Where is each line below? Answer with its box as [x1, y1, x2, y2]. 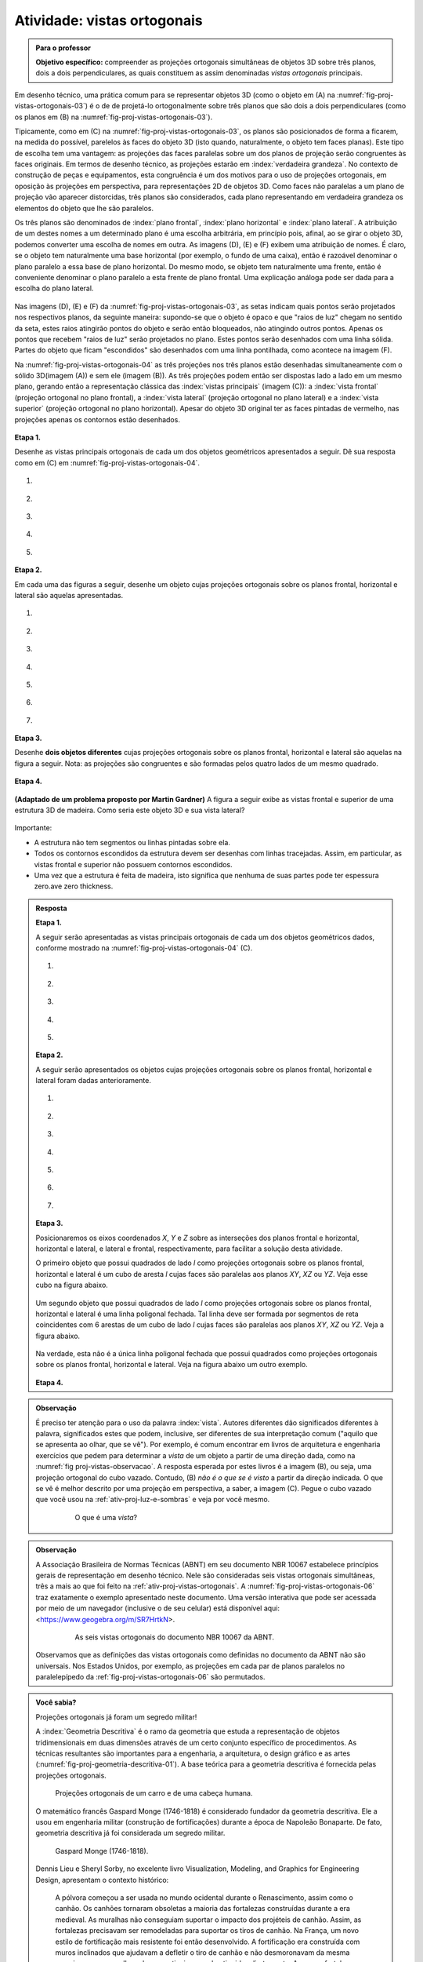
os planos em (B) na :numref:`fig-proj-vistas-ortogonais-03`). [14, 112, 213, 122]
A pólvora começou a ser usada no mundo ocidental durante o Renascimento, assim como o [55, 1892, 354, 1902]
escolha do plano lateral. [14, 283, 94, 294]
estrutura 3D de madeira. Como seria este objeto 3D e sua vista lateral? [14, 805, 245, 815]
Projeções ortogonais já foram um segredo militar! [35, 1712, 197, 1722]
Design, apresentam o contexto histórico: [35, 1875, 169, 1884]
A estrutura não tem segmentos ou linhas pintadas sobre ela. [34, 837, 231, 847]
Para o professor [35, 43, 92, 53]
